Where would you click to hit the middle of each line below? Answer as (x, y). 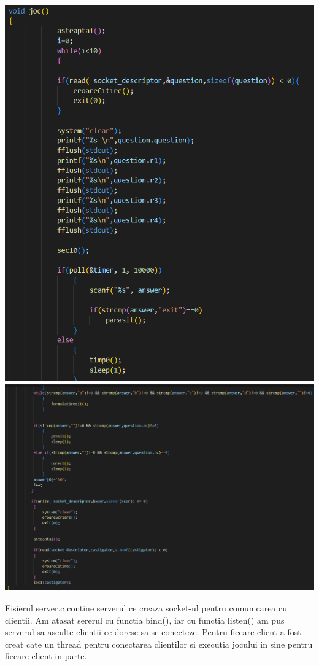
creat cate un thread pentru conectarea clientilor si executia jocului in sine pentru (159, 644)
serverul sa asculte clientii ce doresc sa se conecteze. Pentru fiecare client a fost (153, 632)
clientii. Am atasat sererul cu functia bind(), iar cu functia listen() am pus (145, 620)
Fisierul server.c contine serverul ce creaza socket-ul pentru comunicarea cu (146, 608)
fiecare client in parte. (46, 656)
